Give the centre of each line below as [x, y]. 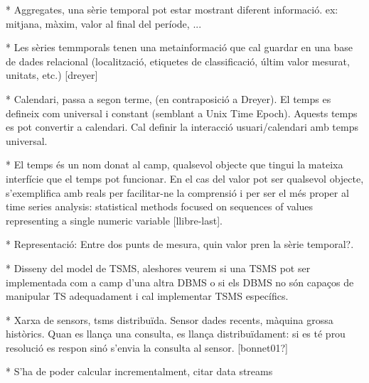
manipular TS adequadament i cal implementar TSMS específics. [147, 296]
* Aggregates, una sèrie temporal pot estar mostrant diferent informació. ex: [172, 9]
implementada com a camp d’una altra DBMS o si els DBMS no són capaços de [180, 282]
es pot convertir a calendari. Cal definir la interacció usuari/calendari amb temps [182, 127]
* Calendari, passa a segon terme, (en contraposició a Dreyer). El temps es [169, 98]
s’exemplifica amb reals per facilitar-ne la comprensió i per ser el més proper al [177, 192]
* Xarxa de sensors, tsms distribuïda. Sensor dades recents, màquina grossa [170, 319]
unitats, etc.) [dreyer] [52, 75]
